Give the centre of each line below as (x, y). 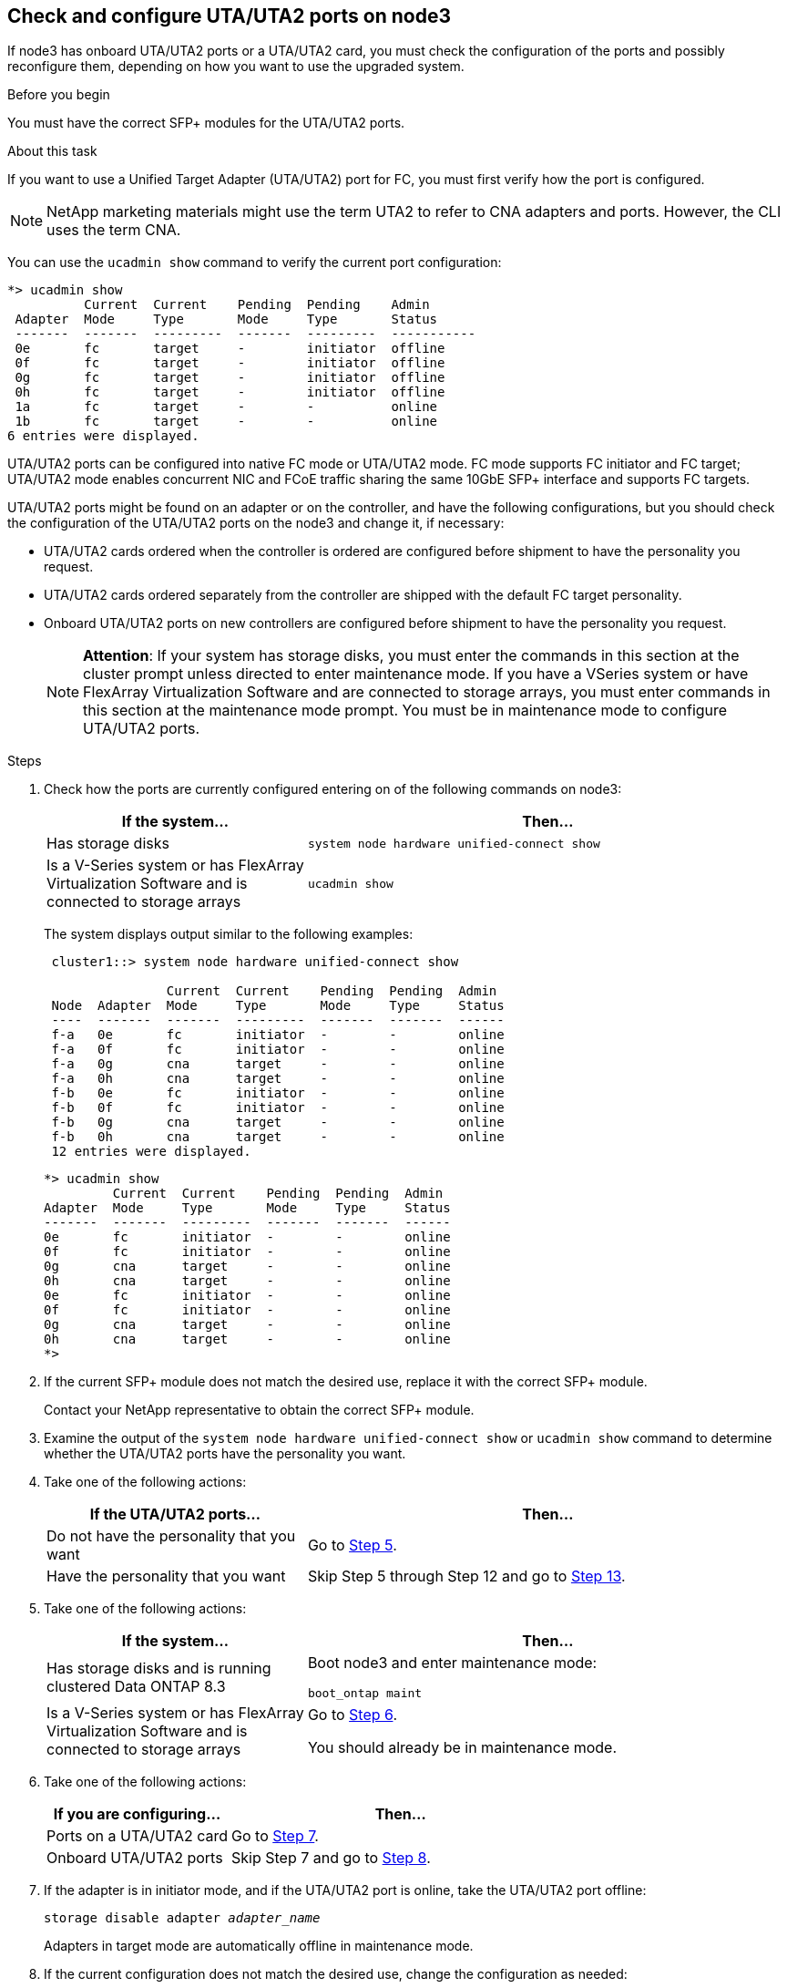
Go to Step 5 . (352, 1545)
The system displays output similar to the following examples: (229, 934)
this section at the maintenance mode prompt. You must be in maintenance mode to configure (405, 711)
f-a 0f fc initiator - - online (278, 1050)
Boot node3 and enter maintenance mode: (452, 1663)
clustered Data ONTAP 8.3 (136, 1686)
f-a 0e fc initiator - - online (278, 1035)
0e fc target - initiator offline (230, 349)
